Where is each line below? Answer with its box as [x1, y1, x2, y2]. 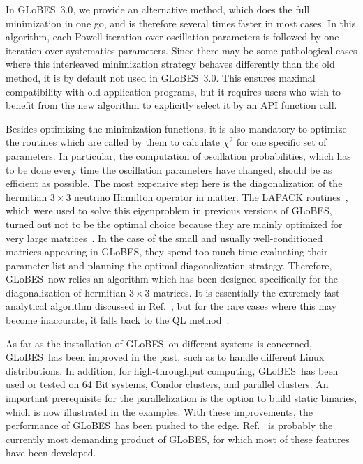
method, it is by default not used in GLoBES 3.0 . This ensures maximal [6, 70, 316, 84]
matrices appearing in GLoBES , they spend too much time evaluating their [6, 244, 328, 259]
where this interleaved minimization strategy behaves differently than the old [6, 57, 335, 71]
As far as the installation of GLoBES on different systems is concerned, [6, 336, 312, 350]
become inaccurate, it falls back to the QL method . [6, 313, 230, 327]
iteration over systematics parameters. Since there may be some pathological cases [6, 43, 357, 57]
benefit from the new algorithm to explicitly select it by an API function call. [6, 98, 337, 112]
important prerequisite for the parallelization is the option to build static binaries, [6, 391, 357, 405]
